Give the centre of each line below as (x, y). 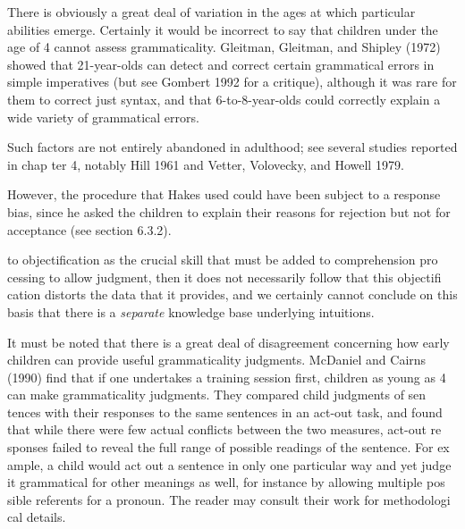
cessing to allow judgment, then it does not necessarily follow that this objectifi (224, 277)
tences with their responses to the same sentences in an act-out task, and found (225, 411)
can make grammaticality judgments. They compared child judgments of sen (217, 395)
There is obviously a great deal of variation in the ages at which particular (211, 12)
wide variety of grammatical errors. (103, 117)
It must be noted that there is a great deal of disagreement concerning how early (228, 342)
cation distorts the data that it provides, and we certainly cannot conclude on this (232, 294)
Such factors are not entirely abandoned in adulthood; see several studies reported (232, 147)
